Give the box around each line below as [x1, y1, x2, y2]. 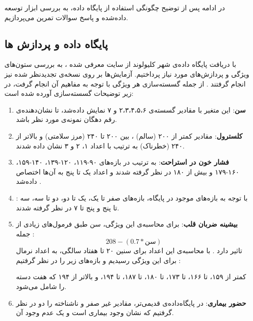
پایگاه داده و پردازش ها [4, 36, 108, 51]
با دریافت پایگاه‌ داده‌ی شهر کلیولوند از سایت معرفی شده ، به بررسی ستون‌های [4, 59, 236, 69]
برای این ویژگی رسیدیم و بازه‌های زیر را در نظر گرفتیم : [16, 255, 181, 265]
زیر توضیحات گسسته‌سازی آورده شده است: [4, 88, 134, 98]
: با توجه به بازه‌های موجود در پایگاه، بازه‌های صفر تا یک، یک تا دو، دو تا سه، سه [16, 192, 248, 203]
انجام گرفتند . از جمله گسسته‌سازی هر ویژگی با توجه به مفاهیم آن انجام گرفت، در [4, 78, 246, 88]
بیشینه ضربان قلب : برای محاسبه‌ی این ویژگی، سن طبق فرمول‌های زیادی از [16, 219, 238, 229]
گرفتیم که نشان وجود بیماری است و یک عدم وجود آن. [16, 307, 174, 318]
